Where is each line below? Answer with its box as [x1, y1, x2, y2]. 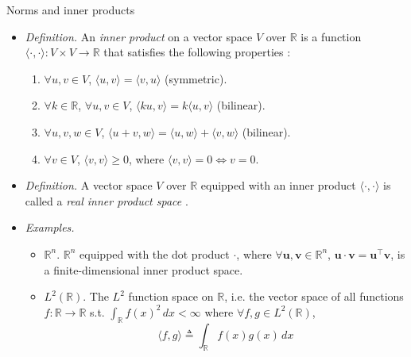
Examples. [25, 219, 75, 236]
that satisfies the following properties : [103, 44, 291, 60]
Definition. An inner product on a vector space [25, 28, 253, 44]
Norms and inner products [6, 2, 135, 17]
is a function [300, 28, 362, 44]
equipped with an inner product [200, 177, 356, 194]
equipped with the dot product [79, 245, 230, 262]
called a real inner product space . [25, 192, 188, 209]
